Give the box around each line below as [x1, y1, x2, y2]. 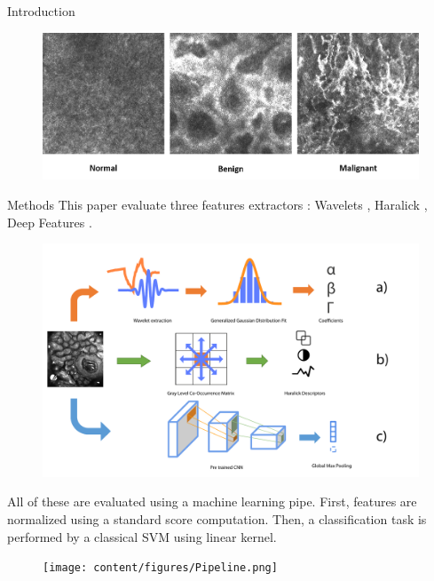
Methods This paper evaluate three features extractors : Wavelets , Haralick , [7, 195, 428, 214]
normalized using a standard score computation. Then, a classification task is [7, 509, 427, 528]
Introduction [7, 2, 75, 20]
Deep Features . [7, 212, 92, 231]
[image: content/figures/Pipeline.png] [43, 561, 278, 575]
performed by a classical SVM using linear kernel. [7, 527, 277, 545]
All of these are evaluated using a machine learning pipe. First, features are [7, 492, 417, 511]
